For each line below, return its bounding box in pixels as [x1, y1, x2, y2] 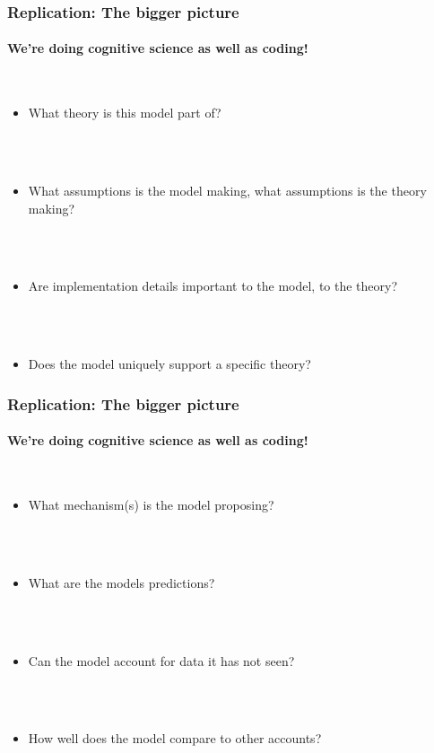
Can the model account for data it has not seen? [28, 651, 295, 670]
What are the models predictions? [28, 573, 215, 591]
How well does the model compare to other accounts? [28, 729, 322, 748]
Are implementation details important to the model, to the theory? [28, 276, 398, 295]
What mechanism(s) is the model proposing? [28, 495, 274, 513]
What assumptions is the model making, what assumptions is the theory [28, 181, 427, 200]
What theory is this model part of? [28, 103, 221, 122]
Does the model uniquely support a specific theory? [28, 355, 311, 373]
